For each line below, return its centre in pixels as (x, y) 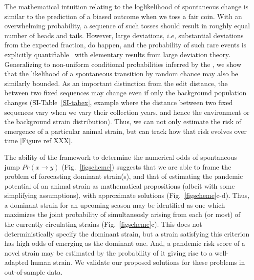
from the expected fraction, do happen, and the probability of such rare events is (126, 45)
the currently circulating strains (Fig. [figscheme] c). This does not (103, 224)
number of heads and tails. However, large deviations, (85, 35)
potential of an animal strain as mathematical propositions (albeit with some (120, 185)
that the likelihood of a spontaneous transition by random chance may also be (121, 74)
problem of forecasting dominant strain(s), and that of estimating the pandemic (124, 176)
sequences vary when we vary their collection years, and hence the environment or (127, 112)
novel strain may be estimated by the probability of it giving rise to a (108, 252)
